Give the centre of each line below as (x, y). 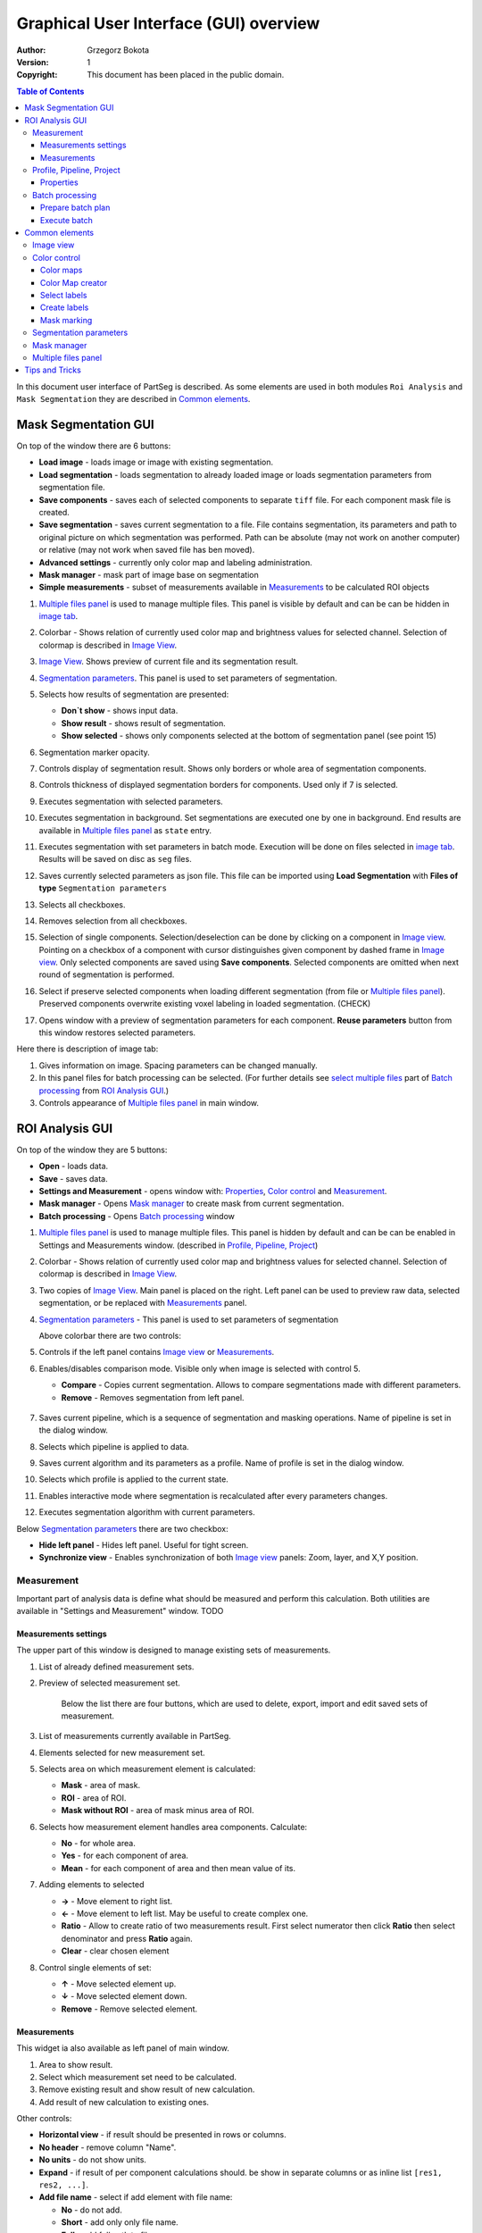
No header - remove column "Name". (108, 2147)
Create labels (65, 307)
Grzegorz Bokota (118, 50)
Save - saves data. (73, 1178)
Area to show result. (76, 2064)
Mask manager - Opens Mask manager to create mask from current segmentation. (191, 1204)
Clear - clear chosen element (115, 1951)
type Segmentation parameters (103, 888)
